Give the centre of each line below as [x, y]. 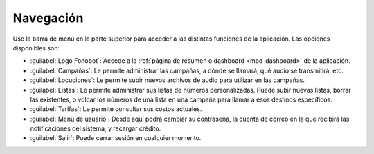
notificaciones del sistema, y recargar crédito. [96, 128]
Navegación [48, 18]
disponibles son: [36, 48]
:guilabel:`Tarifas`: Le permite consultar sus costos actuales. [116, 109]
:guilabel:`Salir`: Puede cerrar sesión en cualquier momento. [116, 138]
